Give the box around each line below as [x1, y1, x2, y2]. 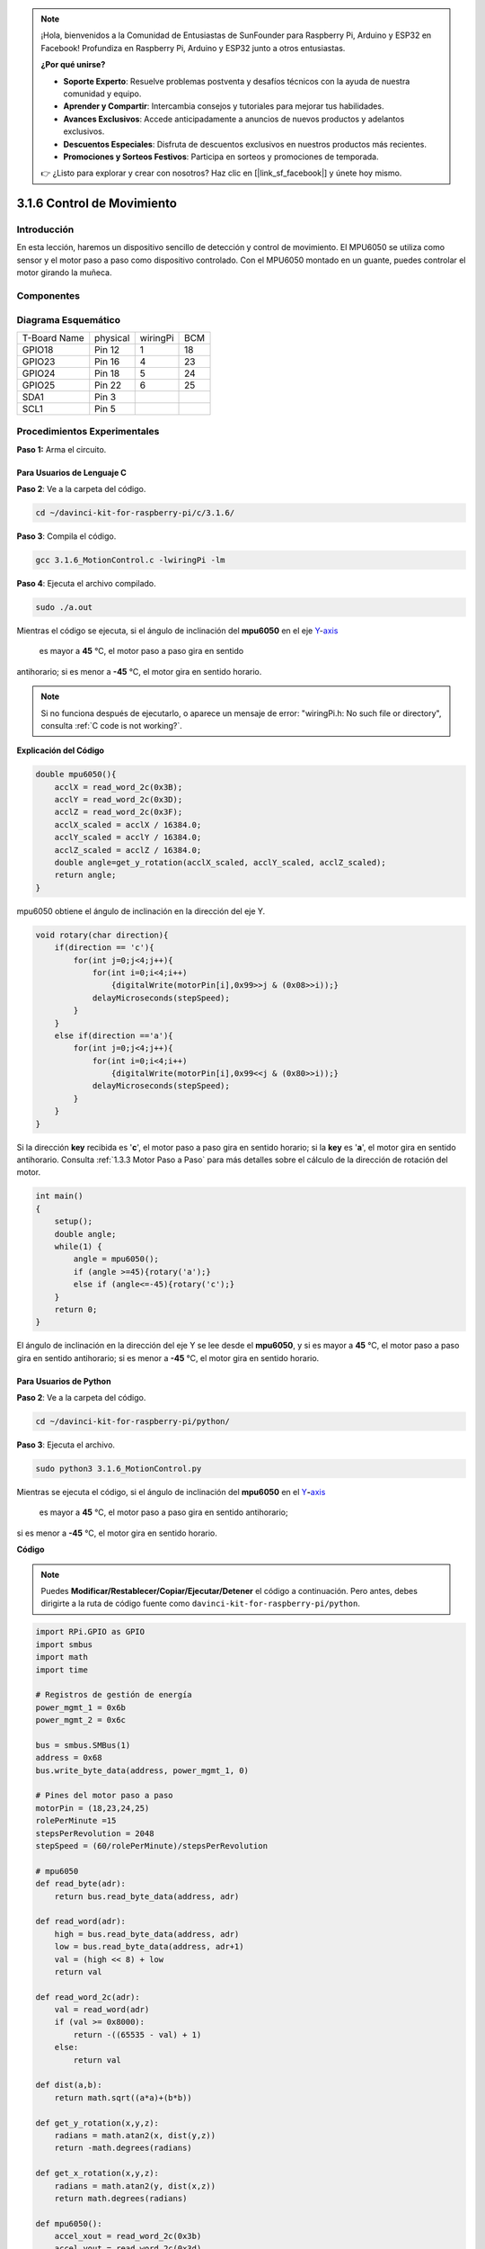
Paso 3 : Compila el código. [16, 531, 117, 542]
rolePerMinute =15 [35, 1815, 117, 1826]
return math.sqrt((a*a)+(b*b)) [54, 2092, 192, 2102]
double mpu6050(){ [35, 769, 117, 780]
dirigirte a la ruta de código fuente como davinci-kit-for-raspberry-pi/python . [40, 1598, 361, 1609]
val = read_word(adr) [54, 2004, 150, 2015]
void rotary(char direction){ [35, 929, 169, 940]
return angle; [54, 870, 117, 881]
